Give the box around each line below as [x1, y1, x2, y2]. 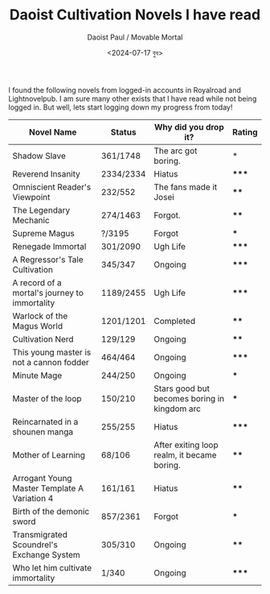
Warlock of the [12, 310, 68, 322]
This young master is [12, 347, 92, 358]
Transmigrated [12, 529, 68, 540]
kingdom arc [153, 403, 201, 414]
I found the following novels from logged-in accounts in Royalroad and [8, 85, 241, 94]
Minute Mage [12, 369, 63, 380]
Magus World [12, 320, 63, 331]
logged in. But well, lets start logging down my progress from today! [8, 102, 233, 112]
